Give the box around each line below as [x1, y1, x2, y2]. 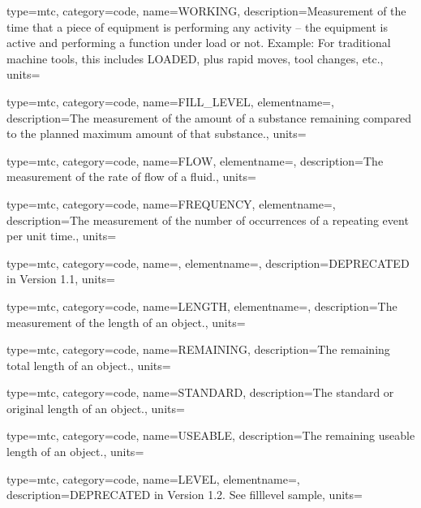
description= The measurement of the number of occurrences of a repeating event [6, 211, 409, 228]
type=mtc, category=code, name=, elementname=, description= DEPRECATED [6, 254, 410, 271]
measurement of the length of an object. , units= [6, 313, 246, 330]
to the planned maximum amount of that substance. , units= [6, 125, 307, 142]
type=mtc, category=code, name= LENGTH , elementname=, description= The [6, 297, 397, 314]
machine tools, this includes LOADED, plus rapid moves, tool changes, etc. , [6, 50, 384, 67]
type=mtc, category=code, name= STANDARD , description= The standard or [6, 384, 394, 401]
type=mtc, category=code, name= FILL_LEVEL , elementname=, [6, 93, 334, 110]
